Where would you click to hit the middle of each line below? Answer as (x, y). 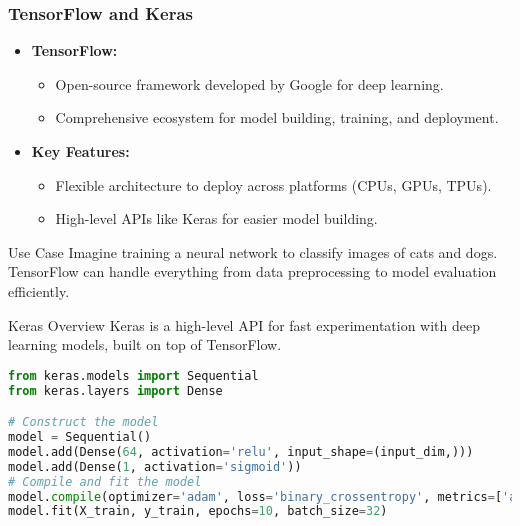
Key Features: (80, 151)
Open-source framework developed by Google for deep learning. (249, 83)
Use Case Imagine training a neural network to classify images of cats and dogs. (253, 251)
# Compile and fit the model (105, 481)
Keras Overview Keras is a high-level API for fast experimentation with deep (244, 324)
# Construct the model (83, 422)
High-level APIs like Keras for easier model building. (216, 218)
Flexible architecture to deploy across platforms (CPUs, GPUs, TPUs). (273, 184)
